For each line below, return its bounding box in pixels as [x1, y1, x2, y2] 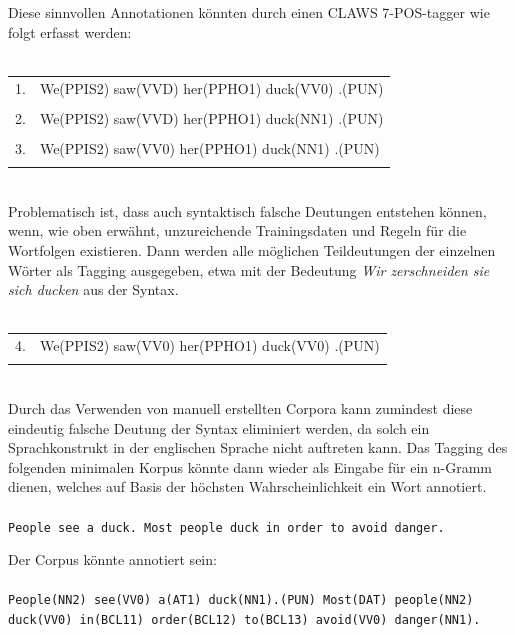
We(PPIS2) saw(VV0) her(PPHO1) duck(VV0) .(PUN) [39, 335, 380, 356]
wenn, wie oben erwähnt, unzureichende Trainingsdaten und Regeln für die [8, 220, 467, 241]
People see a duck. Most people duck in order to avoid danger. [8, 520, 445, 535]
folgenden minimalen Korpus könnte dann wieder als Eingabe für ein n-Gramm [8, 456, 493, 477]
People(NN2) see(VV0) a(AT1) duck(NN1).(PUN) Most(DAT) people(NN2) [8, 593, 474, 608]
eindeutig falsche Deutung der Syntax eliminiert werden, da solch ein [8, 417, 430, 438]
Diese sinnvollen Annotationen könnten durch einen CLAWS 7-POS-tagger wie [8, 2, 490, 22]
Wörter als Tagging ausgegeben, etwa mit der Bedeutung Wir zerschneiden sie [8, 259, 490, 280]
